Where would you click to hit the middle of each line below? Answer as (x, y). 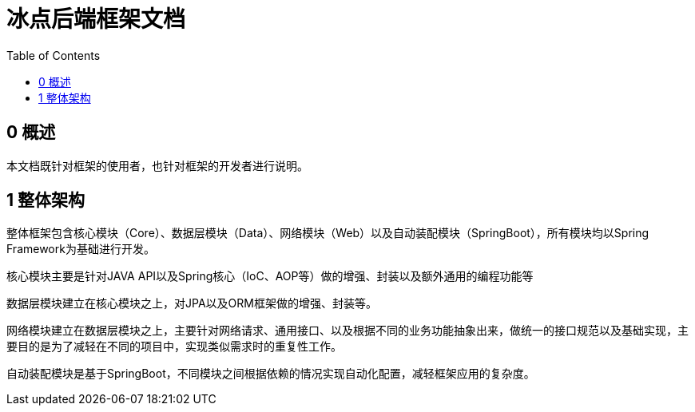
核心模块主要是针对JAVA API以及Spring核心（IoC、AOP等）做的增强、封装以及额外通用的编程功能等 (270, 276)
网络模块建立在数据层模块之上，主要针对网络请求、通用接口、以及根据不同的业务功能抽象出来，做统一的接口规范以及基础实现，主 (347, 331)
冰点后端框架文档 (96, 19)
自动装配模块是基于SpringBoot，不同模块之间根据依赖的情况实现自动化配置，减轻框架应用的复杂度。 (271, 374)
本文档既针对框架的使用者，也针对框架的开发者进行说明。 (157, 165)
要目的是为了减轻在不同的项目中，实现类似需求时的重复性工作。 (174, 347)
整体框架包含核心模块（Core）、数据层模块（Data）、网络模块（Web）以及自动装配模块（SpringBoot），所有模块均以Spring (328, 233)
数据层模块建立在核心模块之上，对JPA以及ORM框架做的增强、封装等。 (192, 303)
